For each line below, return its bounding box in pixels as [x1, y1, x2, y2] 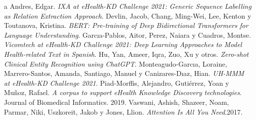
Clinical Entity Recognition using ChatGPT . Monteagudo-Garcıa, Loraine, [4, 58, 227, 69]
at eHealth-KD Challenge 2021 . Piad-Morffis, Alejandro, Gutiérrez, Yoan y [4, 77, 229, 88]
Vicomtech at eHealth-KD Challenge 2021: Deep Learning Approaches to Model [4, 39, 242, 49]
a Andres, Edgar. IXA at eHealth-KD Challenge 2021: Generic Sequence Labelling [4, 1, 252, 11]
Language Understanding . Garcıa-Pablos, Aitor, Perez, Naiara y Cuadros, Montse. [4, 29, 251, 40]
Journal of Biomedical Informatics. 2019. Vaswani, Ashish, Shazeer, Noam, [4, 96, 229, 107]
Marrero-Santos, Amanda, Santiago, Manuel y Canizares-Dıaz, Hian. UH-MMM [4, 68, 244, 78]
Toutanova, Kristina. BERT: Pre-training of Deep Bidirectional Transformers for [4, 20, 249, 30]
